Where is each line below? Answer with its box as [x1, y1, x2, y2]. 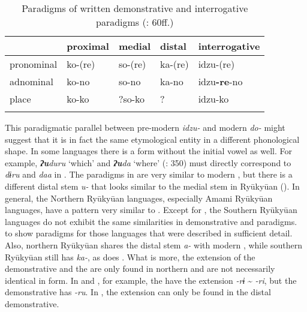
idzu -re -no [198, 74, 243, 88]
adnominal [10, 74, 53, 88]
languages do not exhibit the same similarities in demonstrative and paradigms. [5, 215, 297, 227]
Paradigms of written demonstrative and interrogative [22, 1, 248, 15]
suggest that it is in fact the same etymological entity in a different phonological [5, 133, 300, 145]
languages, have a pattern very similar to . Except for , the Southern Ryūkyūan [5, 203, 297, 216]
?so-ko [118, 92, 145, 106]
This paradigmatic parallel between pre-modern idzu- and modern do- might [5, 121, 285, 133]
